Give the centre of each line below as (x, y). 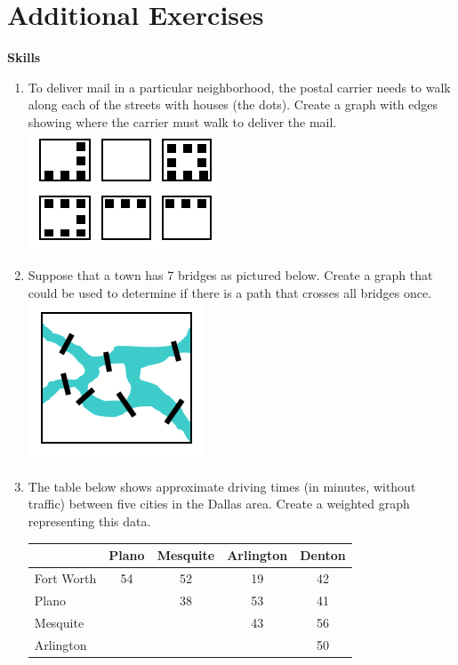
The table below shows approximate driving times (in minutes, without (222, 486)
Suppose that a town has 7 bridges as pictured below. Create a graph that (230, 275)
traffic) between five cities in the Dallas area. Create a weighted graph (219, 504)
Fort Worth (65, 578)
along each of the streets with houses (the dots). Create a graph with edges (233, 104)
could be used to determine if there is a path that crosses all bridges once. (230, 292)
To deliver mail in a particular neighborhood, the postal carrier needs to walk (239, 87)
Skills (24, 57)
